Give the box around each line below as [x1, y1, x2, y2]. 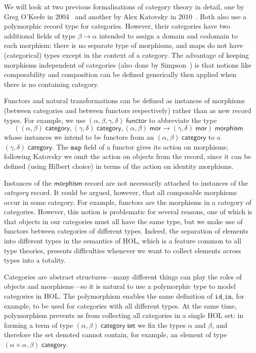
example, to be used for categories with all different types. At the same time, [4, 300, 237, 311]
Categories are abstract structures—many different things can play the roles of [4, 271, 242, 281]
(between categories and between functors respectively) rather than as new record [4, 105, 252, 115]
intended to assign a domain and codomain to [99, 30, 238, 40]
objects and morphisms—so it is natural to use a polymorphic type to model [4, 281, 236, 291]
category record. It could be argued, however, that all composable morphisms [4, 187, 237, 197]
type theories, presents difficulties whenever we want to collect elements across [4, 245, 241, 255]
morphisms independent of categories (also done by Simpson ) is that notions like [4, 59, 252, 70]
